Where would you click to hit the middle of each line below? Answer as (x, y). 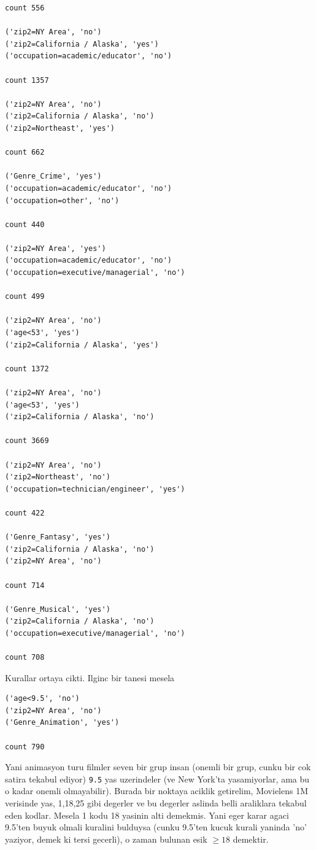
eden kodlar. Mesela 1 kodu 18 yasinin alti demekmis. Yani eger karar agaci (147, 815)
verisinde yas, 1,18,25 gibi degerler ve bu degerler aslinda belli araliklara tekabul (156, 803)
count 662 (25, 153)
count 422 (25, 513)
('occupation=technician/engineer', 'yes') (95, 489)
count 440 (25, 224)
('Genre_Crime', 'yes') (53, 176)
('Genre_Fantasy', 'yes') (58, 537)
